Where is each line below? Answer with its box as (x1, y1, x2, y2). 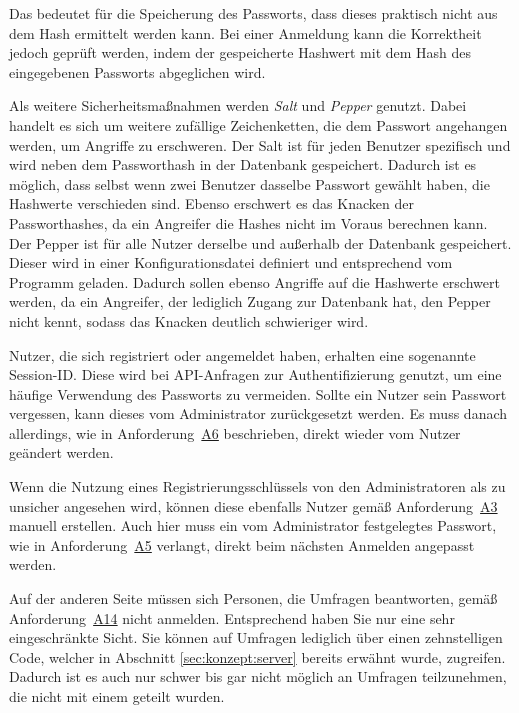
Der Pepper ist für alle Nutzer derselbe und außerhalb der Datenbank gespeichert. (9, 232, 512, 253)
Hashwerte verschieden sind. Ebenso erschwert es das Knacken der (9, 193, 414, 214)
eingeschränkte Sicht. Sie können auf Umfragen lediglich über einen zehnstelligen (9, 627, 503, 648)
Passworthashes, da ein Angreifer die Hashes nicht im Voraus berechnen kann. (9, 212, 488, 233)
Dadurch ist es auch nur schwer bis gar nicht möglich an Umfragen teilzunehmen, (9, 666, 507, 687)
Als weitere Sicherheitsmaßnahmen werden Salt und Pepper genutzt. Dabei (9, 95, 467, 116)
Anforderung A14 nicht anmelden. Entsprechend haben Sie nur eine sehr (9, 607, 455, 628)
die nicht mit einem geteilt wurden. (9, 686, 225, 706)
